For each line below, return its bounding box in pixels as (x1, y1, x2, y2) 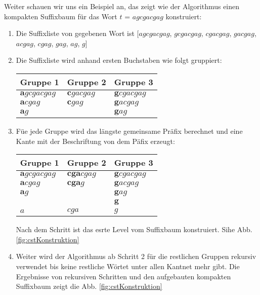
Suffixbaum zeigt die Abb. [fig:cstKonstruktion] (16, 281, 162, 291)
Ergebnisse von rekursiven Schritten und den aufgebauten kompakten (16, 271, 231, 281)
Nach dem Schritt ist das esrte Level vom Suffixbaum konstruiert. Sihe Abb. (16, 224, 252, 235)
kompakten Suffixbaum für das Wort (4, 11, 117, 21)
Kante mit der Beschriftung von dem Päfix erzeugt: (16, 135, 175, 146)
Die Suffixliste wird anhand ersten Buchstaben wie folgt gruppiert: (16, 55, 222, 65)
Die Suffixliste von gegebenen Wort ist (16, 28, 135, 39)
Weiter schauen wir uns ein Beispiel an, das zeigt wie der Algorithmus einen (4, 1, 240, 11)
